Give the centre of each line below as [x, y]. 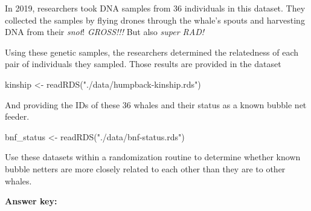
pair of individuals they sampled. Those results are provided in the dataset [143, 64]
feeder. [17, 116]
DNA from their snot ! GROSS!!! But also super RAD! [105, 32]
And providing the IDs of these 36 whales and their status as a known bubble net [156, 104]
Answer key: [31, 201]
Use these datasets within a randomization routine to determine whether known [153, 157]
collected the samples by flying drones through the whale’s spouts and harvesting [155, 20]
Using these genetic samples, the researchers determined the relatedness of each [152, 52]
